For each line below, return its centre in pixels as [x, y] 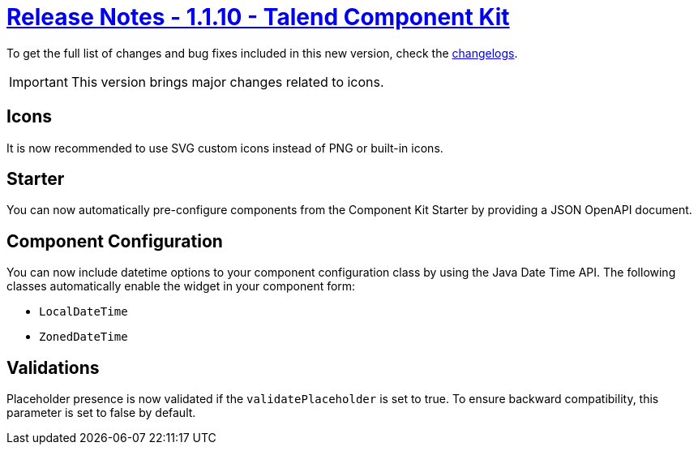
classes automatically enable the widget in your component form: [181, 286]
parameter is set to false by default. [101, 413]
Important [39, 82]
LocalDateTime [84, 312]
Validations [53, 367]
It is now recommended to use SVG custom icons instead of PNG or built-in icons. [225, 148]
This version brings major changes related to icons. [227, 82]
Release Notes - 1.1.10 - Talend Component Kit [258, 17]
